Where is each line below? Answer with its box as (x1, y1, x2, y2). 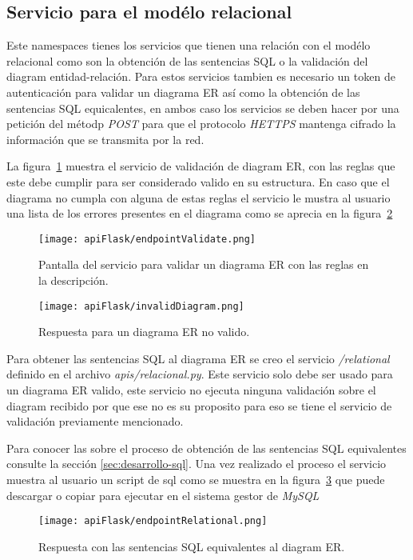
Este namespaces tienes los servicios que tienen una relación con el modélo (6, 37, 371, 54)
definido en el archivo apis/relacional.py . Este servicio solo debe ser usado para (6, 366, 393, 382)
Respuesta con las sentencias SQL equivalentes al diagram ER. (38, 538, 345, 554)
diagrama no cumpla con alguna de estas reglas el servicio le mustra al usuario (6, 189, 391, 206)
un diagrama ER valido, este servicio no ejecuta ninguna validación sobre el (6, 382, 376, 398)
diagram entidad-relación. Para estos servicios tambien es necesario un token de (6, 68, 395, 85)
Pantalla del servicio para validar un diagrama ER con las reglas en (38, 256, 369, 273)
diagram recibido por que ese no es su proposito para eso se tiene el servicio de (6, 397, 392, 414)
